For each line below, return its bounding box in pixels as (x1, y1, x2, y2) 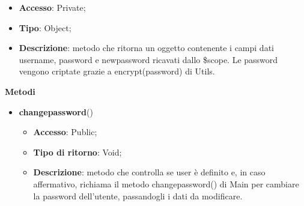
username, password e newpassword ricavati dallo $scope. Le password (19, 53, 278, 65)
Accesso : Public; (33, 126, 97, 138)
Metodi (5, 85, 35, 97)
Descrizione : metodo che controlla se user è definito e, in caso (33, 166, 266, 178)
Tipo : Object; (19, 21, 71, 34)
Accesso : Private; (19, 1, 86, 13)
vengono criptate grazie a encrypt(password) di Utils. (19, 65, 215, 77)
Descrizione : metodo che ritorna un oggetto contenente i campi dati (19, 41, 274, 54)
